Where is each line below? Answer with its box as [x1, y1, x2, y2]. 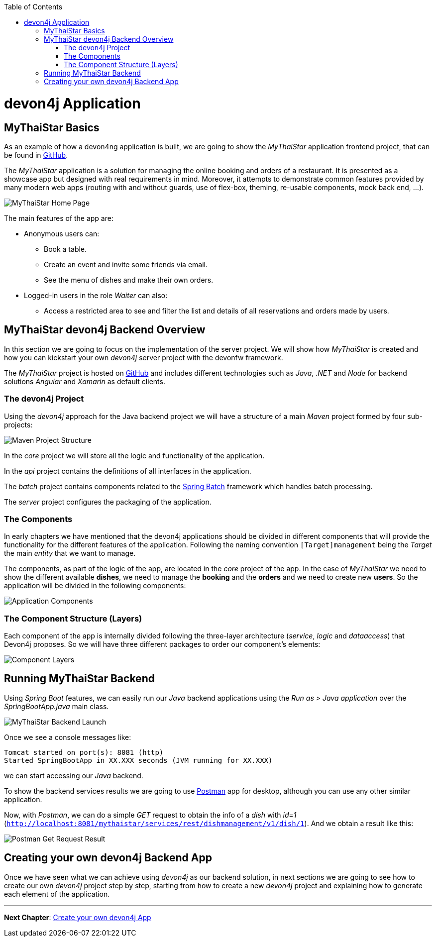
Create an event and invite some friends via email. [44, 260, 208, 269]
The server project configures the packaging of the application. [4, 497, 212, 506]
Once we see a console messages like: [4, 732, 131, 741]
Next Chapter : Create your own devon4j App [4, 913, 151, 922]
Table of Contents [4, 2, 63, 11]
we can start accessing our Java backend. [4, 771, 143, 780]
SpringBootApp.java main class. [4, 702, 109, 711]
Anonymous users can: [24, 229, 100, 238]
